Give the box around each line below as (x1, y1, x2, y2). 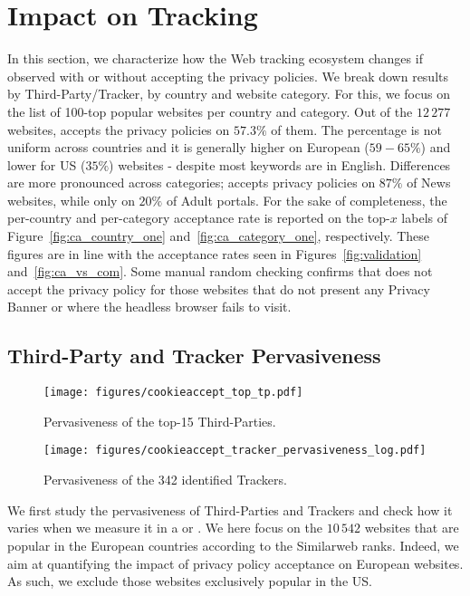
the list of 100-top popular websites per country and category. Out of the (7, 101, 413, 120)
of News (407, 173, 451, 192)
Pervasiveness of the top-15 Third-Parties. (43, 411, 276, 430)
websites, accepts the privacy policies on (7, 120, 230, 139)
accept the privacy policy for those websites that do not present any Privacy (7, 279, 430, 298)
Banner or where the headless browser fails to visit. (7, 297, 292, 316)
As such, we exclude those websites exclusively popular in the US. (7, 572, 372, 591)
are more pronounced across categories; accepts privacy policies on (7, 173, 376, 192)
